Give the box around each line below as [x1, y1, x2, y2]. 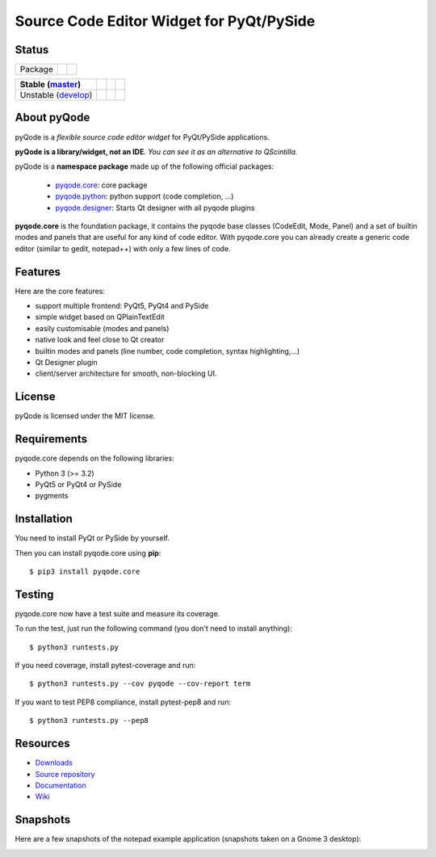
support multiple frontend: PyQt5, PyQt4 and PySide [35, 301, 209, 310]
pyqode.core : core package [55, 180, 148, 190]
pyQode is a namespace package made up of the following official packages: [15, 162, 275, 171]
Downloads [35, 758, 73, 767]
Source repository [35, 769, 95, 779]
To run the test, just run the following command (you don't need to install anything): [15, 624, 292, 633]
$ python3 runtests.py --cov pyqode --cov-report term [29, 679, 251, 688]
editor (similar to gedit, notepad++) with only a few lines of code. [15, 243, 231, 254]
